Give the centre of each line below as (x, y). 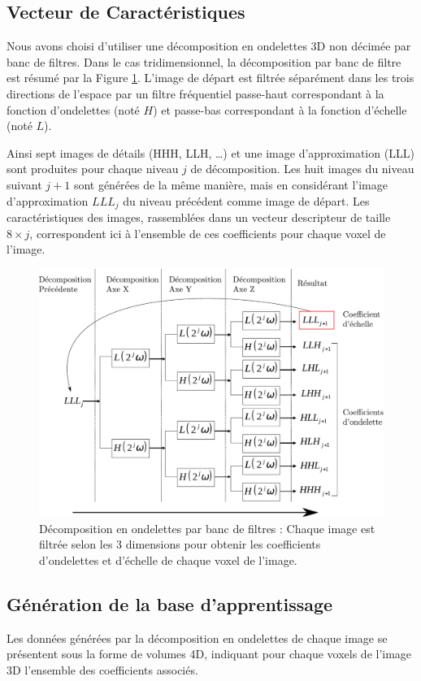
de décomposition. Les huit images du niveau (302, 169)
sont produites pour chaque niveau (93, 169)
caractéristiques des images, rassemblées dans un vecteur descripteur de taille (199, 217)
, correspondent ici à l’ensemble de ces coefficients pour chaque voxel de (208, 233)
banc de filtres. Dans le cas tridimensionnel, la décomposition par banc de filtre (204, 61)
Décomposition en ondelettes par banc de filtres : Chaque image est (207, 528)
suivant (24, 184)
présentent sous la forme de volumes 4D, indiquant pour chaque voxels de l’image (209, 654)
